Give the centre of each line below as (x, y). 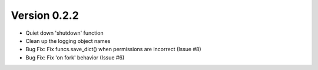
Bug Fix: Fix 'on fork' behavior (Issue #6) (75, 57)
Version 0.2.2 (45, 15)
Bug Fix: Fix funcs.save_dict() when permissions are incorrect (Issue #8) (113, 49)
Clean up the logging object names (68, 41)
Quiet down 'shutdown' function (64, 33)
